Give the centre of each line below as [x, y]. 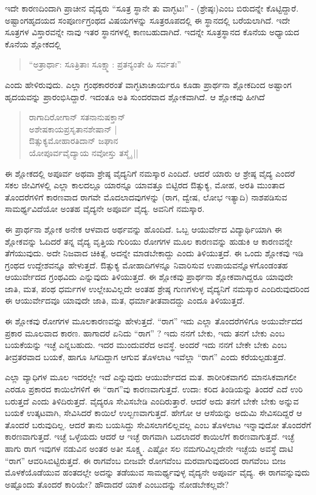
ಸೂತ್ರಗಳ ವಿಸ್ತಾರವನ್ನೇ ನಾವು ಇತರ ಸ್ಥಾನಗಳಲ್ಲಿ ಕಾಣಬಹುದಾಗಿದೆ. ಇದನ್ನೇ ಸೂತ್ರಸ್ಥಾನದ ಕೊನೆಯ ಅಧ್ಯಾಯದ [152, 32]
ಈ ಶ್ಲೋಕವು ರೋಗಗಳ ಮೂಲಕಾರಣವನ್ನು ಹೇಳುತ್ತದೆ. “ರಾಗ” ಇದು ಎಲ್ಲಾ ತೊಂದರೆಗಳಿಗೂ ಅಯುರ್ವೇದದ [154, 321]
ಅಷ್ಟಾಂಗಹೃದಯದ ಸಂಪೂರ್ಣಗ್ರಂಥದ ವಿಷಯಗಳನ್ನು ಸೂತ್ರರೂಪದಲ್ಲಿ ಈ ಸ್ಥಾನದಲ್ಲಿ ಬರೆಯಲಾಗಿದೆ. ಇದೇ [148, 20]
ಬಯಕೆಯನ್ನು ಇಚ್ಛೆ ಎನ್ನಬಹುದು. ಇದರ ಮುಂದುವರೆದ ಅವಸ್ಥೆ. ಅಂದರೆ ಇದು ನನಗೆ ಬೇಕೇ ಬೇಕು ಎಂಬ [146, 345]
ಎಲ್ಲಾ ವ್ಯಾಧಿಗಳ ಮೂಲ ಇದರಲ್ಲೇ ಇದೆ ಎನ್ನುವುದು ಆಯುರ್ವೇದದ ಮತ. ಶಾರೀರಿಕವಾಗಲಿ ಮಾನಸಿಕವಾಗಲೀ [151, 377]
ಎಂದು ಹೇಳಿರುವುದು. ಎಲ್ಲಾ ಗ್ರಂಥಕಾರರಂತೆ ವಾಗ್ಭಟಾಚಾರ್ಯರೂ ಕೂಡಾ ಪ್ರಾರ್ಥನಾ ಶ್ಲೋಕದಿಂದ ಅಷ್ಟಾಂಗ [148, 84]
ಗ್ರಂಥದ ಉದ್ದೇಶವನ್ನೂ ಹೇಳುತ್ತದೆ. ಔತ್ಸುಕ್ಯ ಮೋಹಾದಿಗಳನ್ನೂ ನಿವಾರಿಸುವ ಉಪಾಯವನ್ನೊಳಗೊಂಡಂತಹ [146, 265]
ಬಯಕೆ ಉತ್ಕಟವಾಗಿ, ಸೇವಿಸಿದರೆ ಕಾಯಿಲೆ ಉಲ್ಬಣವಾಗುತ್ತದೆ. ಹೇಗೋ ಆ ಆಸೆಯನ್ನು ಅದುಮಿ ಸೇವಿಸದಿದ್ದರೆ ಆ [154, 413]
